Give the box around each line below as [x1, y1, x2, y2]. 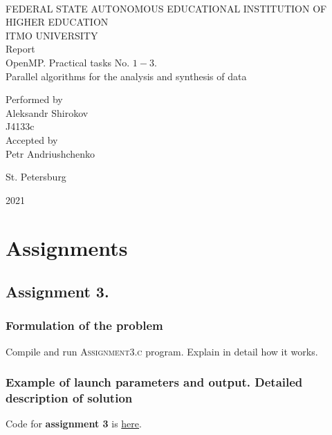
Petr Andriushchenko [6, 146, 95, 160]
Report [6, 41, 35, 56]
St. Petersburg [6, 169, 66, 184]
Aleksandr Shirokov [6, 105, 89, 120]
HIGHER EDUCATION [6, 15, 109, 29]
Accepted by [6, 132, 58, 147]
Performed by [6, 92, 63, 107]
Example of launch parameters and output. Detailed [6, 373, 303, 391]
